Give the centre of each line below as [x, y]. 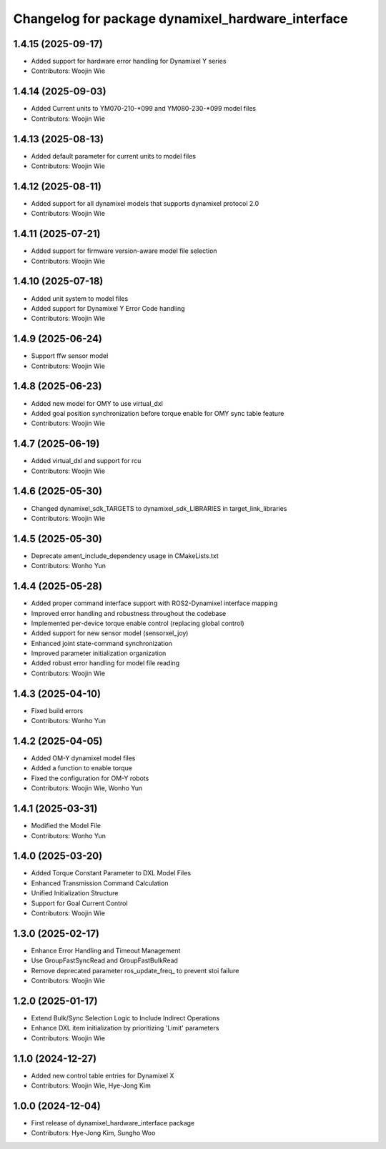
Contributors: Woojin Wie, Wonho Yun [87, 788]
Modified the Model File [66, 826]
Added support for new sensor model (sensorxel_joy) [110, 633]
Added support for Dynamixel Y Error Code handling [108, 308]
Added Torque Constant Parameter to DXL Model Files [111, 873]
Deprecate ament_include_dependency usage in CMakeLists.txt [125, 556]
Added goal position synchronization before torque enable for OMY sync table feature [158, 413]
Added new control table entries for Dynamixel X [103, 1075]
